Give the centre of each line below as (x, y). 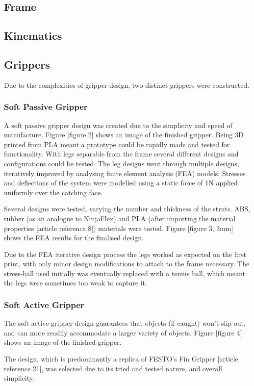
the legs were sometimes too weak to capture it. (76, 283)
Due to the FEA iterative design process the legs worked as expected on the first (125, 254)
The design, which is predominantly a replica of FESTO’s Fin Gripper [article (121, 359)
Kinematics (33, 36)
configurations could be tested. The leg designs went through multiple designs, (122, 163)
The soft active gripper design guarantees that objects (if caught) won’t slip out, (125, 323)
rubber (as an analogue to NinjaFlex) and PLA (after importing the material (120, 218)
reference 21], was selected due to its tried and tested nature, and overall (113, 368)
